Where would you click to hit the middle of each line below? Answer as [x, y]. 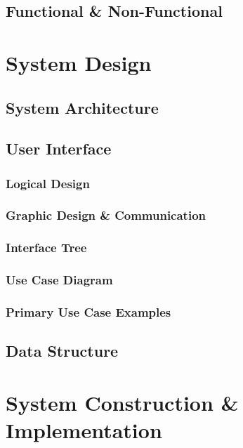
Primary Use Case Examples [88, 312]
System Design [79, 62]
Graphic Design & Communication [106, 215]
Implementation [84, 430]
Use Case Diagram [59, 280]
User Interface [59, 149]
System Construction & [122, 402]
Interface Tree [46, 248]
